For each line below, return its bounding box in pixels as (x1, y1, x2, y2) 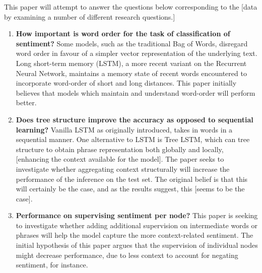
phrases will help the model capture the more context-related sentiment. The (16, 230, 253, 240)
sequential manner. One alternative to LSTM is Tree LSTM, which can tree (16, 134, 250, 145)
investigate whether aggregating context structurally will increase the (16, 163, 230, 174)
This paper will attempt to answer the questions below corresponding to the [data (4, 2, 257, 12)
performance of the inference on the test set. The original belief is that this (16, 173, 248, 184)
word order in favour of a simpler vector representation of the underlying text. (16, 48, 257, 58)
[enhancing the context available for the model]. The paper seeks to (16, 154, 224, 164)
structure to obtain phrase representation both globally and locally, (16, 144, 224, 154)
